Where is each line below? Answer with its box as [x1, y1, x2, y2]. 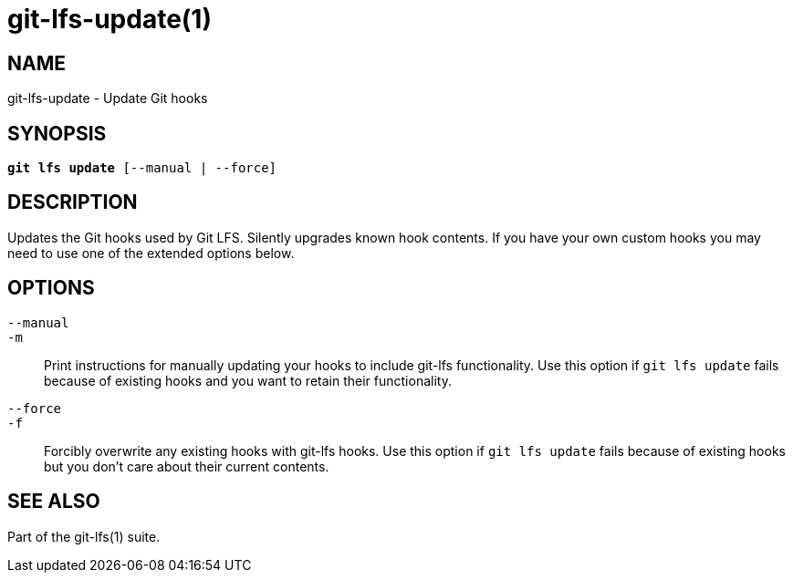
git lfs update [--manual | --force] [7, 161, 277, 176]
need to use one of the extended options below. [7, 244, 295, 261]
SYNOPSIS [7, 121, 107, 145]
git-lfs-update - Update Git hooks [7, 90, 208, 107]
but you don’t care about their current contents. [44, 458, 329, 474]
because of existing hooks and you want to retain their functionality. [44, 372, 452, 388]
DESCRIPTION [7, 191, 138, 214]
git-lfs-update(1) [7, 4, 212, 35]
